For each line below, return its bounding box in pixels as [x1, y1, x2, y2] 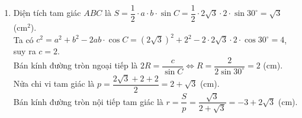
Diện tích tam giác [13, 6, 81, 19]
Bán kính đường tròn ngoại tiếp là [13, 59, 138, 71]
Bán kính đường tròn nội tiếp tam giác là [13, 95, 163, 107]
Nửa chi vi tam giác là [13, 77, 95, 90]
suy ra [13, 45, 36, 57]
